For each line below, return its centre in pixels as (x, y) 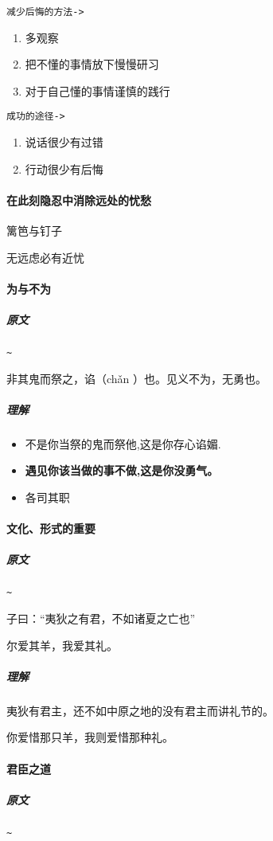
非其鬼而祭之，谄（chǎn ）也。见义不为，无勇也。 (137, 378)
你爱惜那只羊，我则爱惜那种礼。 (90, 737)
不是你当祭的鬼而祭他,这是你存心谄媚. (123, 443)
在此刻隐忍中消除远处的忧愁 (79, 199)
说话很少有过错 (64, 142)
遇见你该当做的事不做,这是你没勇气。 (122, 470)
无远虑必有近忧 (45, 257)
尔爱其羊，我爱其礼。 (62, 645)
